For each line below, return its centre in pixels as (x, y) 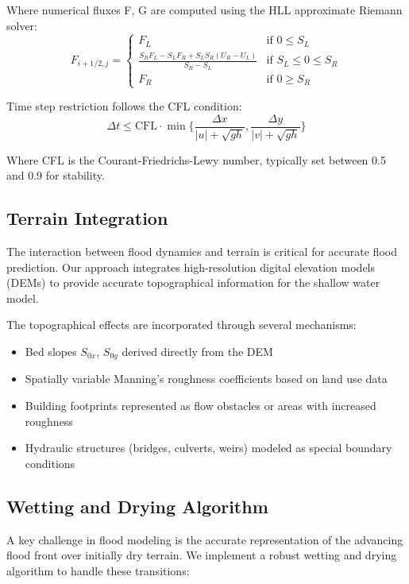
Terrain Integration (87, 218)
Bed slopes (51, 351)
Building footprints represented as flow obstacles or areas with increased (201, 405)
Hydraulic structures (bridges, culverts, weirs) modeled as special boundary (208, 448)
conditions (50, 463)
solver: (22, 25)
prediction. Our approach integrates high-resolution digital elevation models (191, 267)
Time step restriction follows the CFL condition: (124, 106)
